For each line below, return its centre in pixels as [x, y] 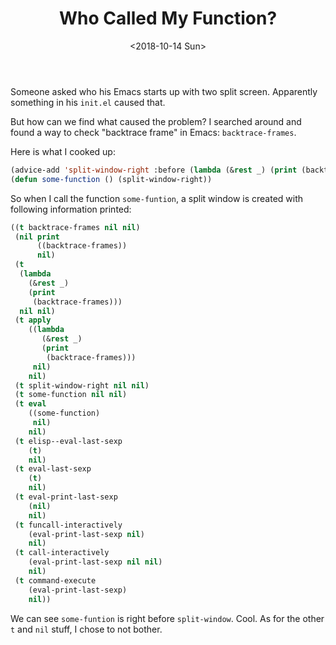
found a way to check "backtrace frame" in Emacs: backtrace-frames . [153, 132]
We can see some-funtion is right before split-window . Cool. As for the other [167, 618]
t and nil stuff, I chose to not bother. [86, 629]
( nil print [37, 237]
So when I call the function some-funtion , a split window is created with [157, 198]
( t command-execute [55, 580]
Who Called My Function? [168, 18]
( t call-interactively [62, 553]
